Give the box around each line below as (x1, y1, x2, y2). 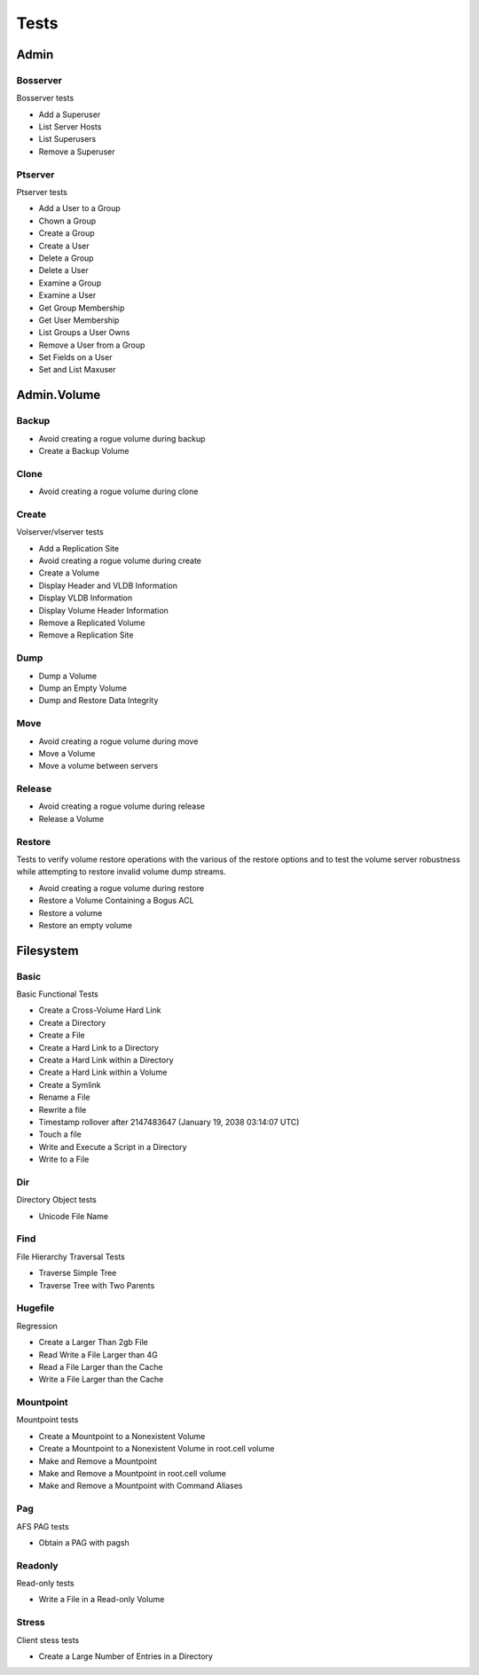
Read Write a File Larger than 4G (38, 1349, 159, 1360)
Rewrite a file (38, 1104, 87, 1115)
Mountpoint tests (16, 1414, 79, 1425)
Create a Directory (38, 1017, 106, 1028)
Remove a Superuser (38, 146, 115, 157)
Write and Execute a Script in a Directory (38, 1141, 187, 1152)
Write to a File (38, 1154, 90, 1165)
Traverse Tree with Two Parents (38, 1280, 155, 1290)
